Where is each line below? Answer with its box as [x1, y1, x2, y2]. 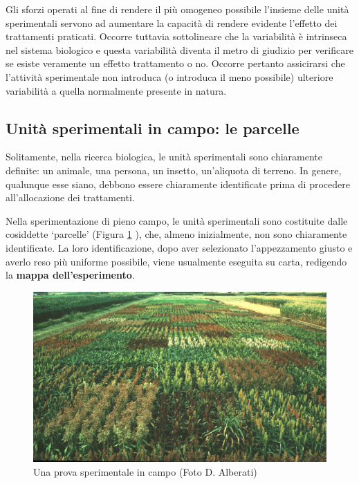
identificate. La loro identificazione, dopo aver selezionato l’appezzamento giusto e [6, 240, 353, 254]
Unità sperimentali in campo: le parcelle [6, 117, 300, 138]
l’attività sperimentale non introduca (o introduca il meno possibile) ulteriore [6, 69, 333, 84]
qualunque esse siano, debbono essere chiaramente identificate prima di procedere [6, 176, 350, 191]
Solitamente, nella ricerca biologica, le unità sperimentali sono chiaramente [6, 149, 323, 164]
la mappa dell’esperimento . [6, 268, 135, 282]
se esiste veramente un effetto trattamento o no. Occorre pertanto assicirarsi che [6, 56, 345, 71]
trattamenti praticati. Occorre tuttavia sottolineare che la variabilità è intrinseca [6, 29, 347, 44]
